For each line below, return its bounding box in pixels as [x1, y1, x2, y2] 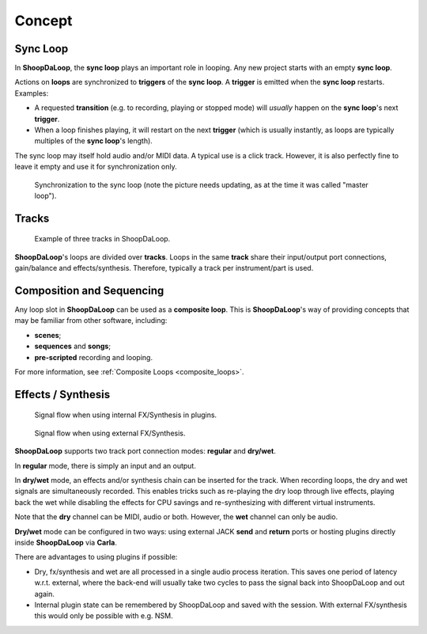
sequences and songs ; [34, 341, 111, 351]
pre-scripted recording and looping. [34, 352, 153, 362]
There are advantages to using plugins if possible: [14, 552, 178, 562]
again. [34, 589, 55, 598]
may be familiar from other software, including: [14, 316, 168, 325]
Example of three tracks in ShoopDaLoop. [34, 234, 171, 244]
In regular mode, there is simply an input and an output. [14, 461, 197, 470]
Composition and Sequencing [14, 283, 164, 297]
